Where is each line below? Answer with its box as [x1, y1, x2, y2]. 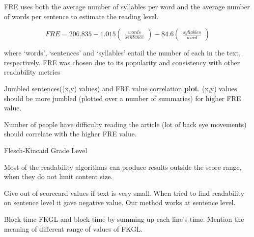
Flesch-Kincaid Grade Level [4, 145, 87, 155]
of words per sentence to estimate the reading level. [4, 11, 159, 21]
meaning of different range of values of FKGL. [4, 223, 143, 234]
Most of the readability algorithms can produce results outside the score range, [4, 161, 242, 172]
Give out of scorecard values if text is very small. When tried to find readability [4, 187, 245, 198]
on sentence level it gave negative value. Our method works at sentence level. [4, 197, 236, 208]
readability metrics [4, 67, 60, 77]
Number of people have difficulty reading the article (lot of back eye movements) [4, 119, 247, 129]
